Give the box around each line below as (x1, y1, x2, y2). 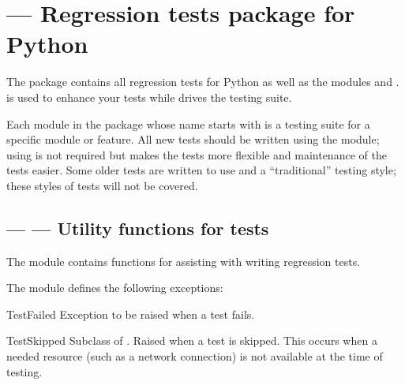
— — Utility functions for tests (6, 215, 269, 240)
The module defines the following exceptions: (6, 279, 223, 296)
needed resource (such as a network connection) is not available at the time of (6, 348, 383, 364)
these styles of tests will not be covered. (6, 177, 198, 193)
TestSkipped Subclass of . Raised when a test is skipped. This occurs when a (6, 332, 377, 349)
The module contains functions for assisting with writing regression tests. (6, 252, 361, 269)
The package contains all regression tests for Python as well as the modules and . (6, 73, 399, 90)
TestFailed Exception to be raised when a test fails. (6, 305, 255, 322)
